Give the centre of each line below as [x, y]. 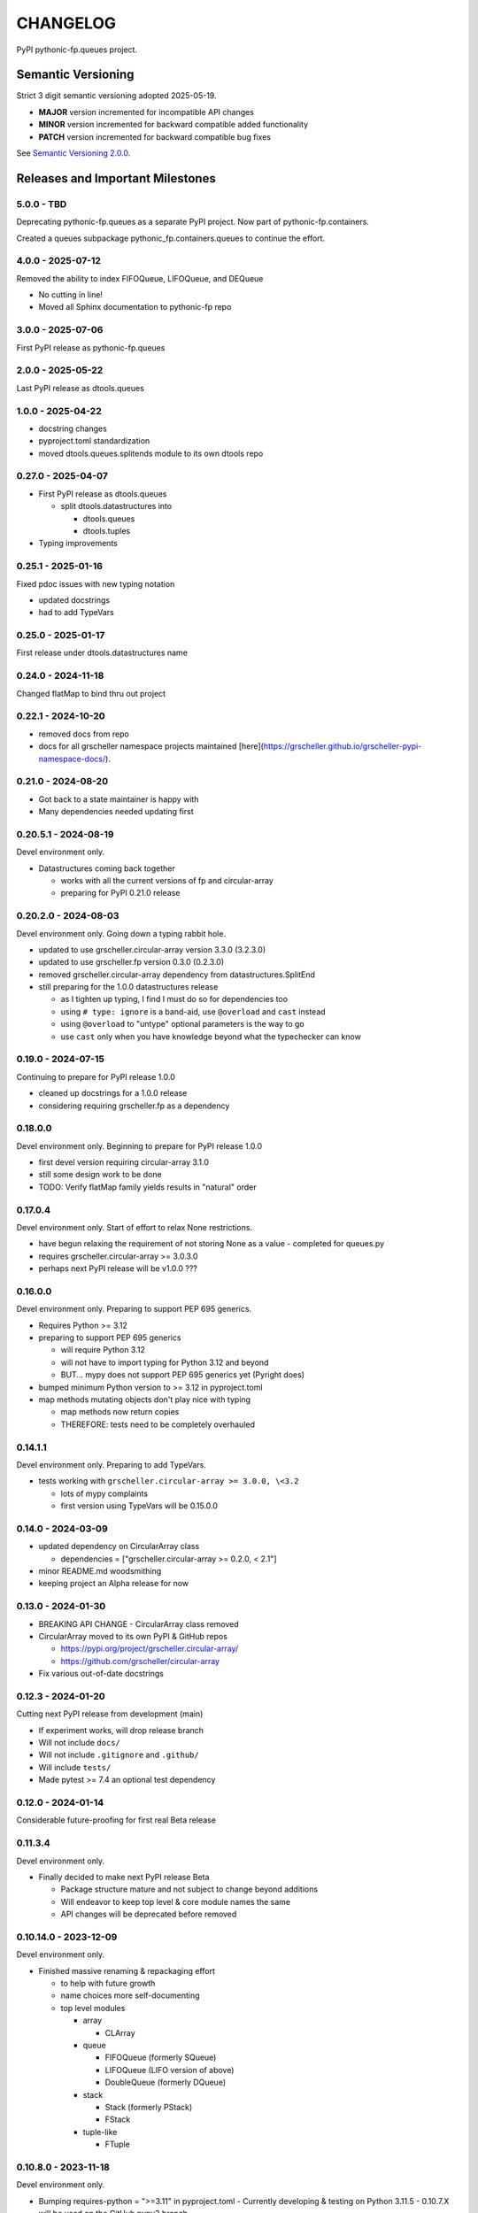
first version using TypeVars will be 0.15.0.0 [139, 1506]
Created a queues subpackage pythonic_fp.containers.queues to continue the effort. [171, 238]
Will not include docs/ [80, 1743]
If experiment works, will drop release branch [121, 1730]
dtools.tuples [107, 531]
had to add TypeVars [76, 613]
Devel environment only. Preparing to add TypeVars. [112, 1464]
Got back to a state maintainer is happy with [119, 799]
